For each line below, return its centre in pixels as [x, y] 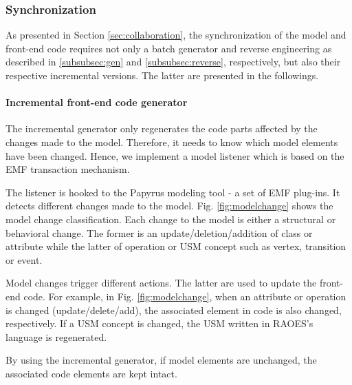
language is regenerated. [56, 336]
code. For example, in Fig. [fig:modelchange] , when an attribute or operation [185, 296]
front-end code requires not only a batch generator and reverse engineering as [169, 48]
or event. [24, 259]
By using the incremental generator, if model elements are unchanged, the [161, 360]
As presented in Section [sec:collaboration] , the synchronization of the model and [176, 35]
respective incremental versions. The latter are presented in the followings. [162, 75]
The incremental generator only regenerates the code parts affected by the [162, 128]
